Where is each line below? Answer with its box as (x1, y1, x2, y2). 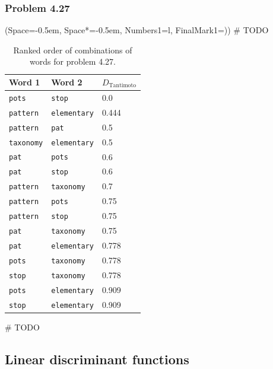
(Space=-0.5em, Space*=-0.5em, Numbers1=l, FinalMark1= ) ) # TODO (5, 24, 269, 36)
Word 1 (9, 76, 40, 88)
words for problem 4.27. (30, 55, 116, 68)
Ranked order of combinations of (13, 43, 132, 56)
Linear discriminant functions (5, 349, 189, 368)
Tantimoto (109, 82, 136, 89)
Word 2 (51, 76, 82, 88)
